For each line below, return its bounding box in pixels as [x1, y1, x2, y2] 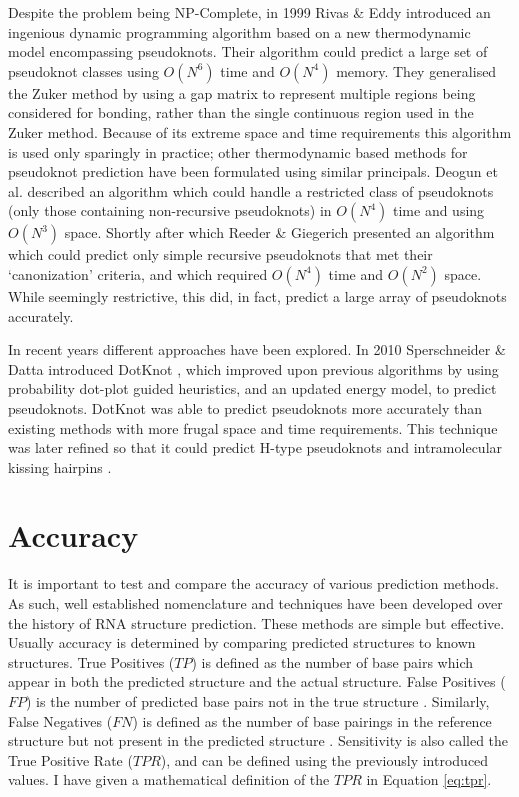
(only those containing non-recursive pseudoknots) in [8, 200, 332, 221]
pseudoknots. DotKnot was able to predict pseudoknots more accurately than [8, 397, 482, 418]
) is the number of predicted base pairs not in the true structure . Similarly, [26, 690, 490, 711]
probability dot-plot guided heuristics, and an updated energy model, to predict [8, 378, 497, 399]
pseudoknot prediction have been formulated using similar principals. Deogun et [8, 161, 498, 182]
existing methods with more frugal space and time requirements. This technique [8, 417, 498, 438]
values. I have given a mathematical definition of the [8, 769, 330, 790]
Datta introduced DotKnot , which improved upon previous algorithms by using [8, 358, 499, 379]
